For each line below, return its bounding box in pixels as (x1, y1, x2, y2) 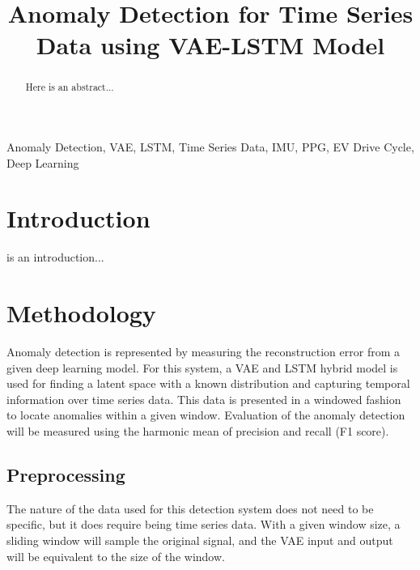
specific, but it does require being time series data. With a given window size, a (6, 516, 401, 533)
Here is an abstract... (25, 80, 114, 94)
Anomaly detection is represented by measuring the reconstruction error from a (6, 343, 400, 360)
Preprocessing (6, 462, 125, 487)
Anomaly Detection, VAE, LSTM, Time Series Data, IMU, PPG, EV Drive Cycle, (6, 138, 414, 155)
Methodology (6, 296, 156, 330)
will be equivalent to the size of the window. (6, 547, 225, 564)
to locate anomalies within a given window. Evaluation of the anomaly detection (6, 406, 405, 423)
